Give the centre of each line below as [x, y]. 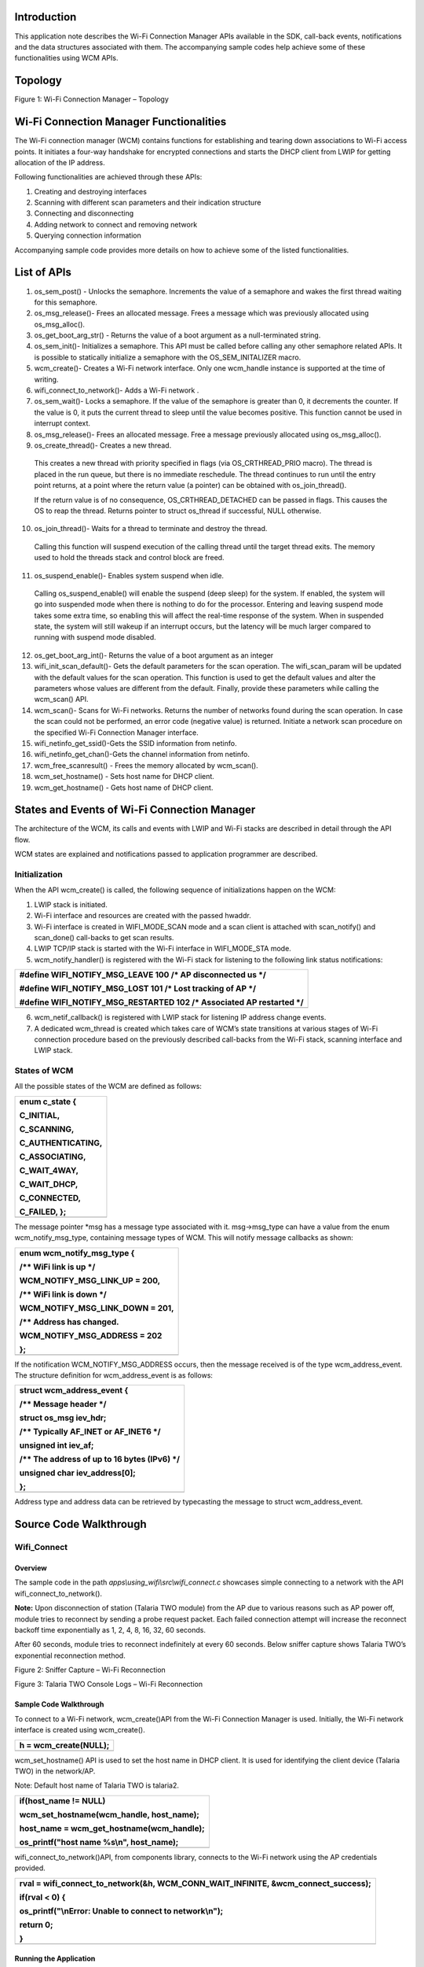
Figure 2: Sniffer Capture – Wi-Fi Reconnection [90, 1670]
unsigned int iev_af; [57, 1445]
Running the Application [55, 1958]
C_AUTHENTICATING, [61, 1142]
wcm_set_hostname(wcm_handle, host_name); [110, 1814]
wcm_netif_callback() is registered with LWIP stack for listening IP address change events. [180, 1017]
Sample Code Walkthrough [59, 1704]
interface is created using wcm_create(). [80, 1730]
